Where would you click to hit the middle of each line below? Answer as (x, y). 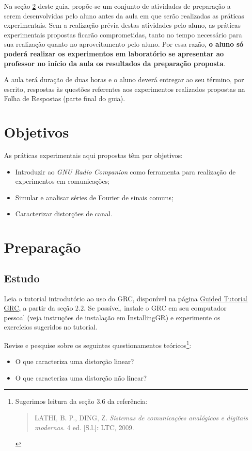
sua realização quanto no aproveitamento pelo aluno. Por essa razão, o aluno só (124, 44)
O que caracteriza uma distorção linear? (75, 361)
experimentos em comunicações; (63, 181)
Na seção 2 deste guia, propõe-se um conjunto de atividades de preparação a (117, 6)
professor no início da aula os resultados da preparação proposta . (115, 63)
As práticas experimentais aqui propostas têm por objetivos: (93, 155)
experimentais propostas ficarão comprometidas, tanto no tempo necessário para (123, 34)
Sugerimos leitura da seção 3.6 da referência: (81, 401)
